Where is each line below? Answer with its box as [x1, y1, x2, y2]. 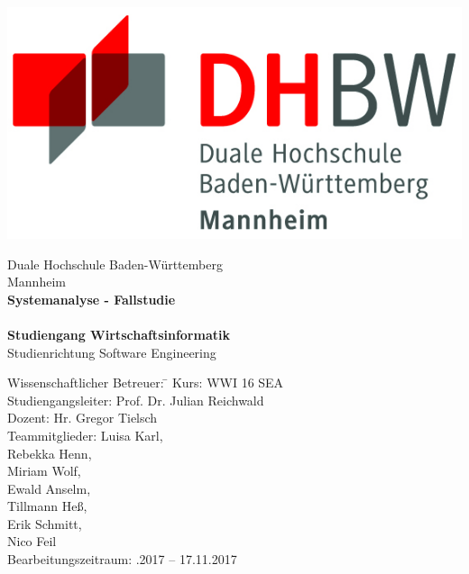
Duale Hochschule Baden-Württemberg [7, 254, 223, 273]
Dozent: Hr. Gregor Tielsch [7, 408, 158, 427]
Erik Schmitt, [7, 514, 82, 533]
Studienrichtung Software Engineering [7, 342, 216, 361]
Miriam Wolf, [7, 461, 81, 480]
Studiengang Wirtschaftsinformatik [7, 324, 230, 343]
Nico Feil [7, 532, 57, 551]
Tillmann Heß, [7, 497, 87, 515]
